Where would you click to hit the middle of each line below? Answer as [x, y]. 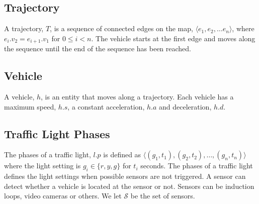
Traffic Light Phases [57, 133]
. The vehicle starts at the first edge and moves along [173, 38]
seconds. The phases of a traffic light [197, 166]
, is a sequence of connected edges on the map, [121, 28]
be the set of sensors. [163, 196]
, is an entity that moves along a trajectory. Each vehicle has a [137, 97]
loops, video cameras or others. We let [63, 196]
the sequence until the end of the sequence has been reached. [98, 48]
